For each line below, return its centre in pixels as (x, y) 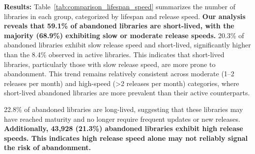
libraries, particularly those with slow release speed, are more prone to (110, 64)
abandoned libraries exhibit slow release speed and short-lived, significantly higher (127, 45)
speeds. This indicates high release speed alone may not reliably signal (126, 138)
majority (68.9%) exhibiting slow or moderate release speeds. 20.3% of (124, 35)
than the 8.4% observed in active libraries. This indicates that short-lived (114, 54)
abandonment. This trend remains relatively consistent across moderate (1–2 (119, 74)
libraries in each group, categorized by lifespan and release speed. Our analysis (125, 16)
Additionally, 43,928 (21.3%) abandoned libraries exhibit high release (124, 128)
